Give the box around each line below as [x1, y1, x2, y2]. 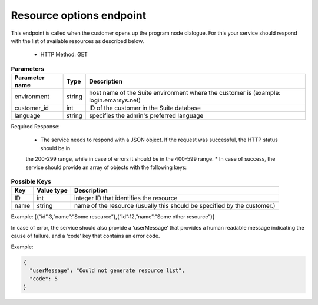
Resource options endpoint [11, 9, 147, 22]
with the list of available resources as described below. [11, 37, 144, 44]
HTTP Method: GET [40, 51, 88, 58]
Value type [36, 186, 68, 194]
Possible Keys [11, 177, 51, 185]
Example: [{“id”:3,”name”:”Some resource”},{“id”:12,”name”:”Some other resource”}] [11, 213, 215, 220]
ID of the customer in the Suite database [89, 104, 201, 112]
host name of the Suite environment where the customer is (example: [89, 89, 281, 97]
